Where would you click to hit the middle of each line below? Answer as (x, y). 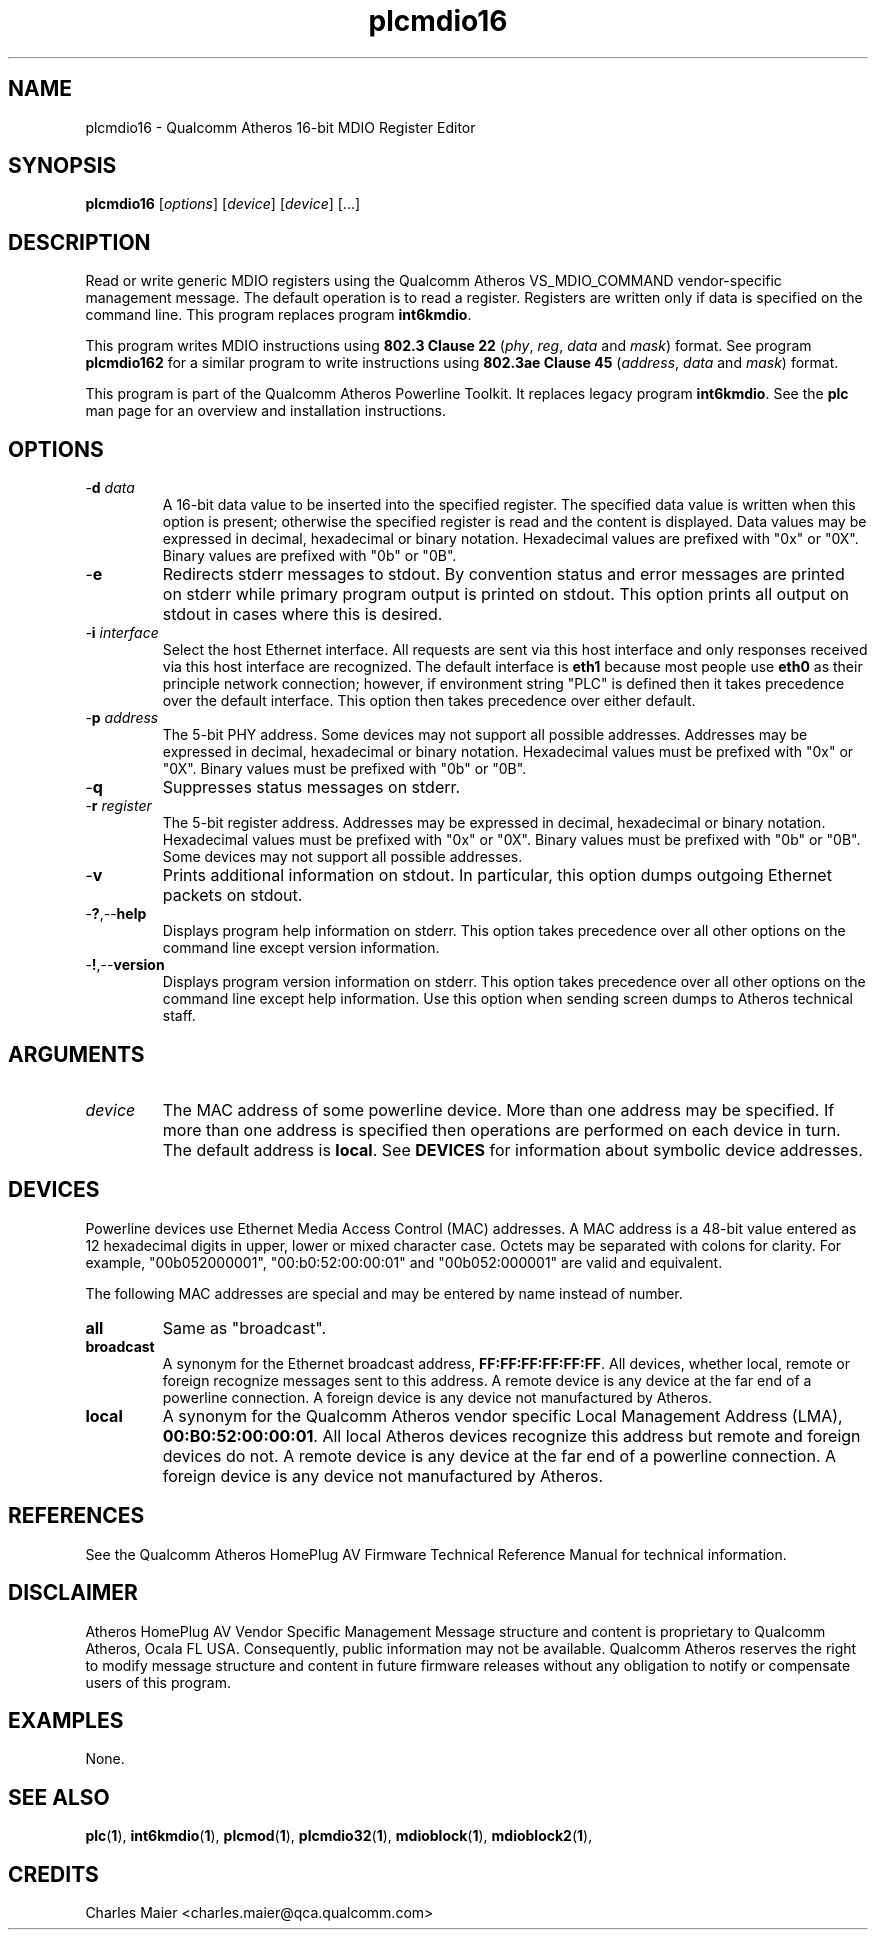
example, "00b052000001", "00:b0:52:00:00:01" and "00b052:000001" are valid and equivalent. (404, 1262)
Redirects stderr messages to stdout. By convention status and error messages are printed (503, 574)
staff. (179, 1016)
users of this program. (158, 1682)
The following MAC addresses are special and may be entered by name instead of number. (384, 1293)
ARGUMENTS (76, 1054)
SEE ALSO (59, 1797)
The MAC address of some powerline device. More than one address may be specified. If (498, 1109)
